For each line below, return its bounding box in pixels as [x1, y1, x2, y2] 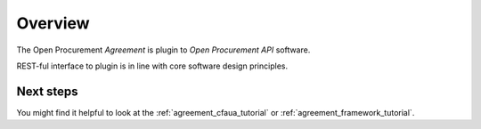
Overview [16, 13, 90, 33]
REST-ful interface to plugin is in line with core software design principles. [16, 60, 289, 71]
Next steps [16, 84, 78, 99]
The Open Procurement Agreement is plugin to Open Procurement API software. [16, 44, 311, 55]
